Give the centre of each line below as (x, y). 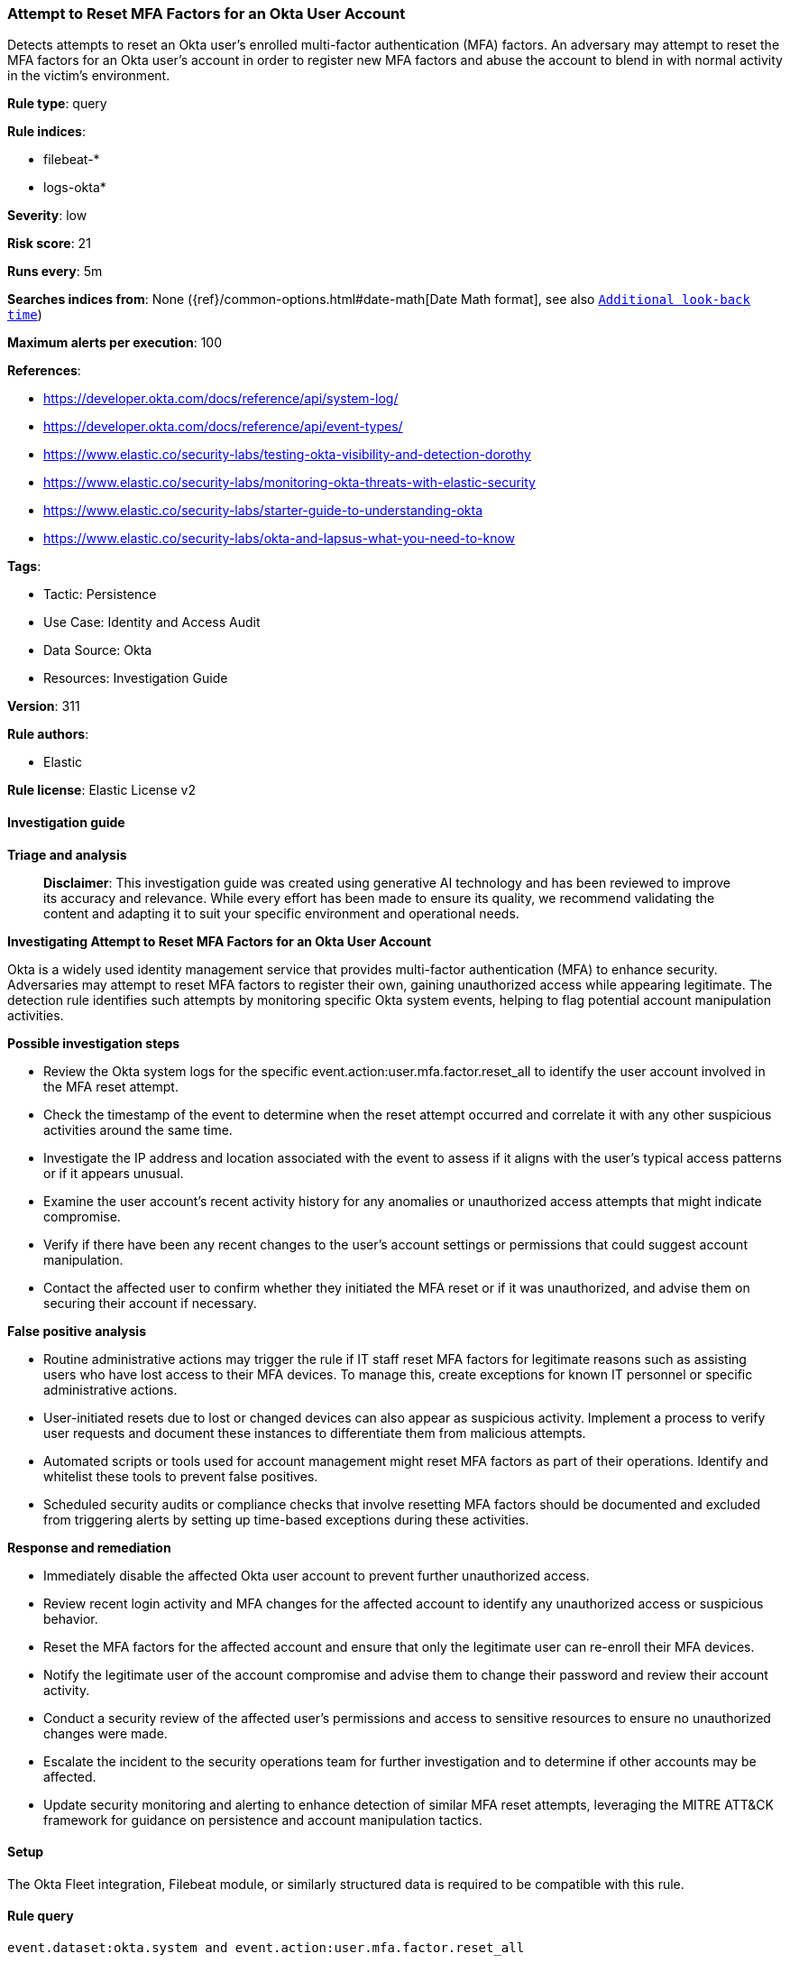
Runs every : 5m (55, 272)
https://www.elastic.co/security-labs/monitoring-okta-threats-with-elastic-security (289, 483)
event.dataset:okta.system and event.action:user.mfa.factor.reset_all (266, 1948)
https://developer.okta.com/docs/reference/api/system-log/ (221, 399)
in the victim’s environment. (89, 76)
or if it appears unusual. (114, 1173)
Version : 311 (44, 706)
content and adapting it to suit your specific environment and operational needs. (281, 913)
